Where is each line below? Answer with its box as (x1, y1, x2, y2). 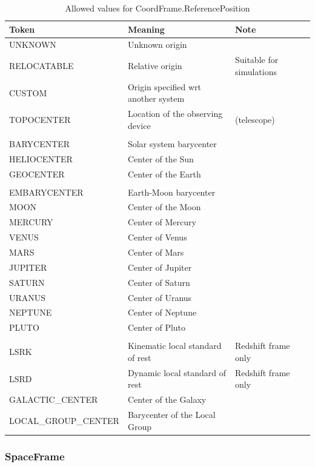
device (127, 119, 151, 131)
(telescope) (234, 113, 275, 125)
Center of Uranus (127, 291, 192, 303)
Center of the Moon (127, 200, 201, 213)
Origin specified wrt (127, 80, 202, 93)
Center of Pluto (127, 321, 186, 334)
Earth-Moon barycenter (127, 185, 216, 198)
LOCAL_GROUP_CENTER (9, 414, 119, 426)
